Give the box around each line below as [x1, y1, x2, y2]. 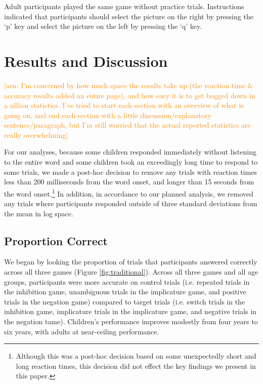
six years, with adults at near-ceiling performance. [4, 326, 159, 336]
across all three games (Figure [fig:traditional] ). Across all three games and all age [4, 266, 258, 277]
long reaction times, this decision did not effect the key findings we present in [16, 360, 256, 371]
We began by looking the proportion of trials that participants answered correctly [4, 256, 257, 267]
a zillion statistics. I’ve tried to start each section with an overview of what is [4, 100, 244, 110]
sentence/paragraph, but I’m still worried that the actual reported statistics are [4, 120, 251, 130]
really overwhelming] [4, 129, 68, 140]
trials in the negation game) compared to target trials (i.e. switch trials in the [4, 296, 245, 306]
